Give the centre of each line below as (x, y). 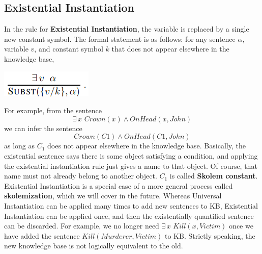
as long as (20, 146)
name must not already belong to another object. (81, 176)
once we (241, 226)
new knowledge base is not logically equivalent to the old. (94, 246)
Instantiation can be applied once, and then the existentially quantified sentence (129, 215)
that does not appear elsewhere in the (170, 49)
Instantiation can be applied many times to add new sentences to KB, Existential (131, 205)
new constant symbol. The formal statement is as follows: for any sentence (120, 39)
